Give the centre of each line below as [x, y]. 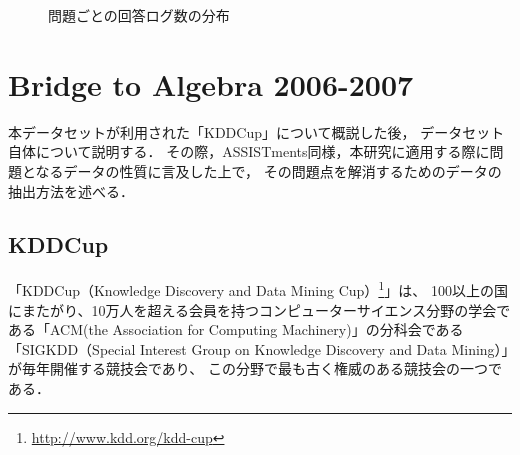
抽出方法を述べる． [71, 190]
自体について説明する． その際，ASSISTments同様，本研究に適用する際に [249, 151]
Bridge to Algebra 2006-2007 [211, 83]
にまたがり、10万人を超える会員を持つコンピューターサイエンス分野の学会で [259, 309]
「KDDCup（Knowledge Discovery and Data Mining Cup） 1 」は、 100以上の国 [258, 288]
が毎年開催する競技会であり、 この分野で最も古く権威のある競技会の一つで [255, 368]
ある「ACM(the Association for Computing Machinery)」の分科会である [236, 329]
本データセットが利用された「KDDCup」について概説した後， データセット [256, 131]
